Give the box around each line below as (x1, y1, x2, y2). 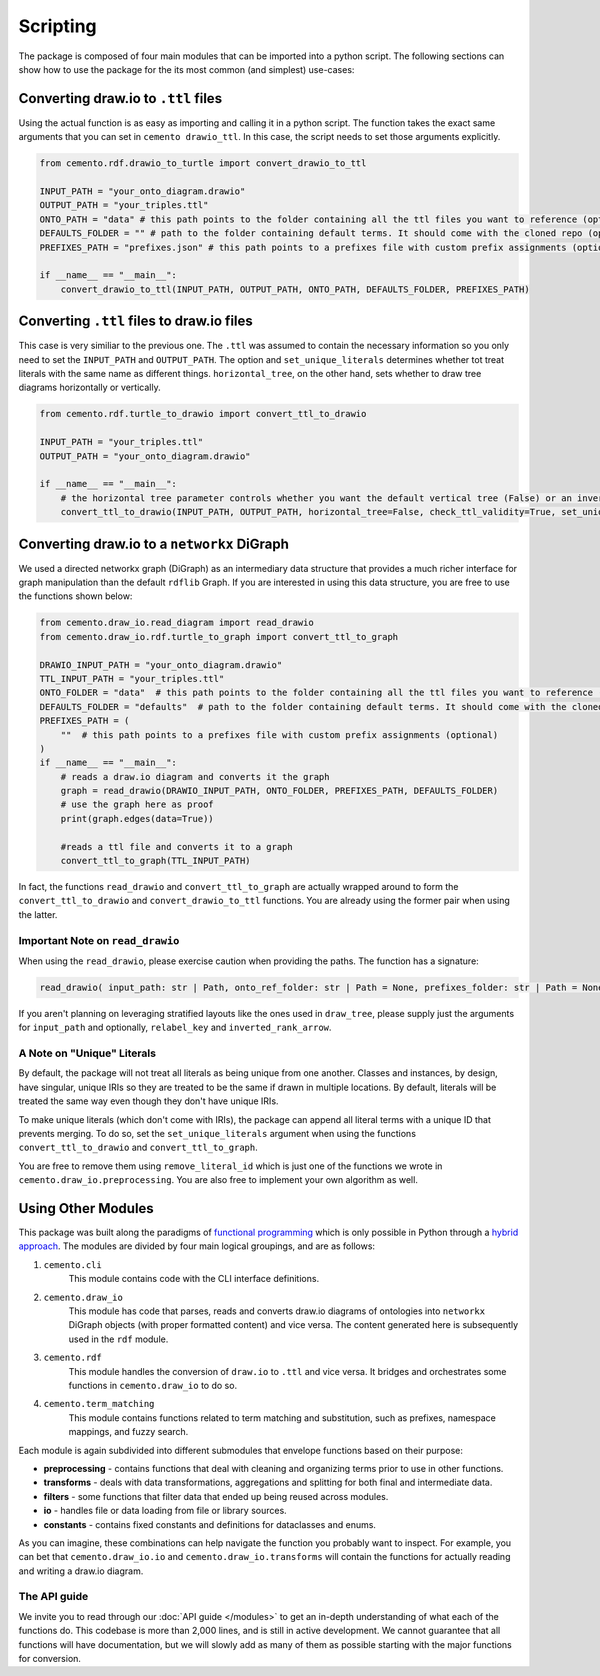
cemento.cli (43, 1259, 102, 1270)
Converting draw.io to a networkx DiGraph (18, 535, 290, 552)
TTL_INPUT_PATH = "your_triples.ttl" (39, 673, 225, 684)
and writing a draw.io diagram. (18, 1565, 144, 1577)
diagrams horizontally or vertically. (18, 381, 161, 394)
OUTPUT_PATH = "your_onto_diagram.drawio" (39, 450, 251, 462)
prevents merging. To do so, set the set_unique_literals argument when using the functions (18, 1128, 417, 1139)
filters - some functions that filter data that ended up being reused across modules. (43, 1490, 389, 1502)
